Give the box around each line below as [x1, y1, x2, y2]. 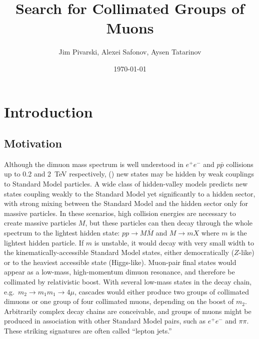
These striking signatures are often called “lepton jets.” [4, 325, 172, 335]
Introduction [4, 101, 93, 121]
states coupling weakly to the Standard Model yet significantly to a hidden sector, [4, 188, 255, 198]
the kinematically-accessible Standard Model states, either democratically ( [4, 247, 234, 257]
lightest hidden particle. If [4, 237, 84, 247]
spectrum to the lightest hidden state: [4, 227, 120, 238]
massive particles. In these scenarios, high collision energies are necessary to [4, 207, 236, 218]
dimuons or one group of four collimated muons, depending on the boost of [4, 296, 234, 306]
